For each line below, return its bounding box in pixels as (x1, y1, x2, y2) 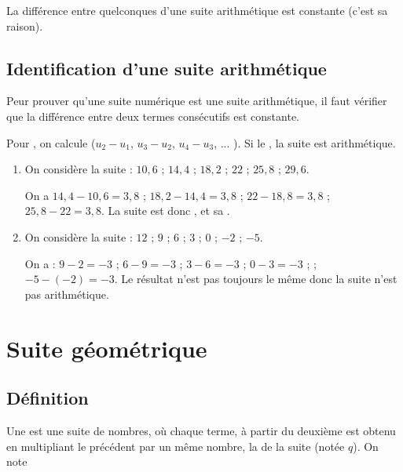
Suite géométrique (6, 332, 207, 364)
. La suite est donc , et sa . (101, 202, 230, 219)
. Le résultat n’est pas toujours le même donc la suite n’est (114, 270, 398, 287)
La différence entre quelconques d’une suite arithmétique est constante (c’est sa (6, 2, 388, 18)
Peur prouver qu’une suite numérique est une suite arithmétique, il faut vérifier (6, 93, 387, 109)
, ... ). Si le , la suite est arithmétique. (214, 134, 396, 151)
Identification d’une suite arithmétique (6, 56, 327, 80)
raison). (6, 17, 43, 34)
